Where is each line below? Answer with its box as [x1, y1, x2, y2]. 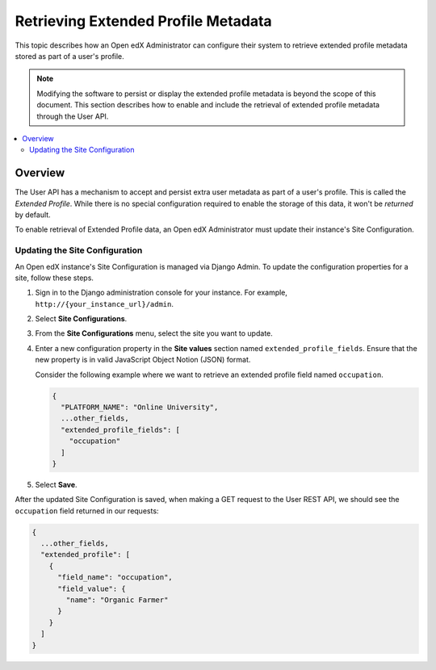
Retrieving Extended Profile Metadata [15, 12, 272, 30]
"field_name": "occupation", [57, 573, 173, 582]
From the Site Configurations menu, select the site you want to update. [35, 329, 274, 338]
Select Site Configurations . [35, 314, 128, 324]
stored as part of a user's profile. [15, 51, 124, 61]
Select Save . [35, 479, 78, 489]
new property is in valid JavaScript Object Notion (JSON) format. [35, 355, 251, 365]
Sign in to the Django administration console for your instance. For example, [35, 287, 288, 298]
